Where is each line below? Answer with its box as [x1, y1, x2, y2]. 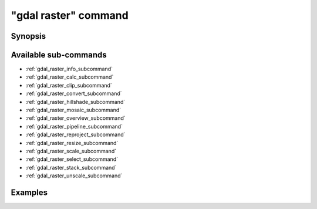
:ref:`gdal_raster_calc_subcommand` [25, 73, 114, 80]
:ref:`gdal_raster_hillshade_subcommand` [25, 98, 126, 105]
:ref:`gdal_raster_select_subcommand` [25, 156, 119, 163]
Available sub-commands [11, 50, 107, 60]
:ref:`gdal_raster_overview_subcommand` [25, 114, 126, 122]
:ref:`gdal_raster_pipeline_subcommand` [25, 123, 123, 130]
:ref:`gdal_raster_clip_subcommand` [25, 82, 113, 89]
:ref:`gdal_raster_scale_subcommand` [25, 147, 117, 154]
